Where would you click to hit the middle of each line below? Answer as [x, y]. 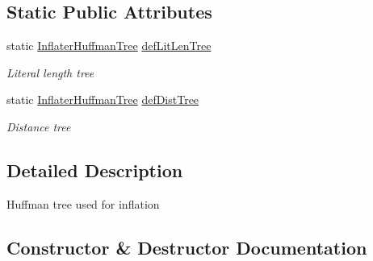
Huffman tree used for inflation [83, 203]
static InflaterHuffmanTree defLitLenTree [109, 46]
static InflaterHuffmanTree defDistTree [103, 99]
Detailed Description [95, 170]
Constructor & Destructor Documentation [187, 247]
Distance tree [39, 126]
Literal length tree [50, 72]
